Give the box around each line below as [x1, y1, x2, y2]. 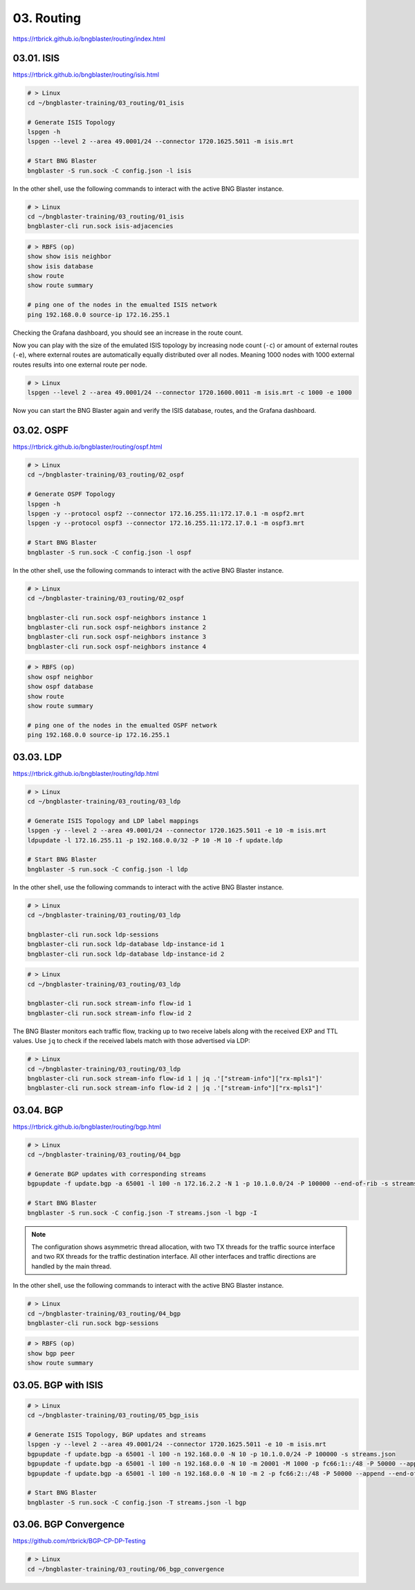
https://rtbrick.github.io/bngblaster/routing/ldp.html [12, 769, 159, 777]
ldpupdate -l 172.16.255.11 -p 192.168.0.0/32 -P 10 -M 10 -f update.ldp [27, 836, 283, 844]
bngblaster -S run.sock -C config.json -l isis [27, 167, 192, 174]
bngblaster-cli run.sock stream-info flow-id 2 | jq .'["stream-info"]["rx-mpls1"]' [27, 1084, 323, 1092]
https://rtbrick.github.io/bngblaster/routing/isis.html [12, 71, 160, 79]
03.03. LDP [12, 751, 62, 763]
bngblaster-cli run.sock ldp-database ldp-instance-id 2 [27, 950, 225, 958]
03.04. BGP [12, 1104, 64, 1116]
